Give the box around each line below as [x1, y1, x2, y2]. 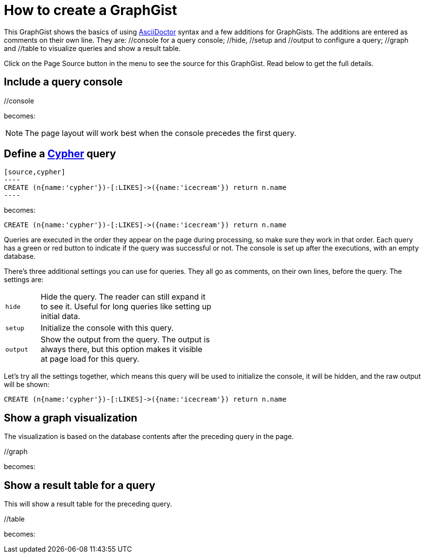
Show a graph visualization [4, 411, 137, 424]
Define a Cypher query [4, 148, 116, 160]
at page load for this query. [40, 354, 139, 364]
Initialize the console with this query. [40, 323, 174, 333]
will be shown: [4, 380, 50, 389]
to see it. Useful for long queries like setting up [40, 302, 211, 312]
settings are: [4, 275, 44, 284]
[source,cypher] [4, 168, 66, 176]
